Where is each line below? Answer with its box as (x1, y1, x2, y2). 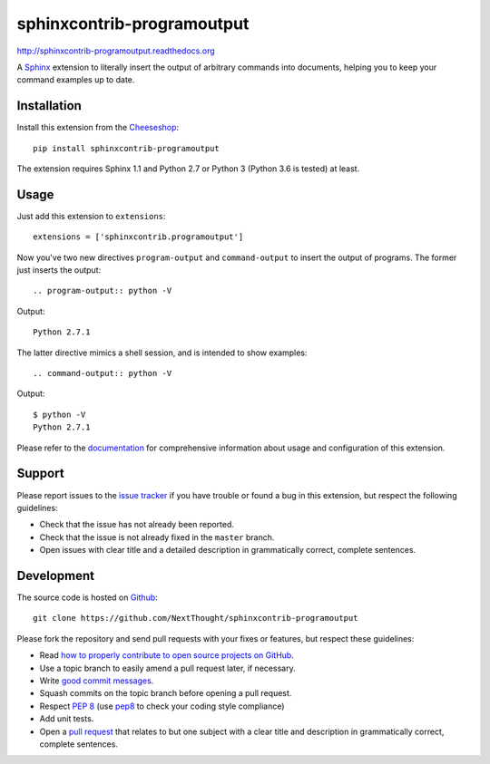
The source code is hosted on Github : (16, 592, 158, 603)
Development (16, 567, 95, 584)
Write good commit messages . (39, 675, 154, 686)
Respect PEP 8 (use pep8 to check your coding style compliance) (39, 701, 285, 711)
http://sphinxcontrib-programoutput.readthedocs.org (16, 45, 215, 56)
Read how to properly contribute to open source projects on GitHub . (39, 650, 294, 661)
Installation (16, 98, 82, 113)
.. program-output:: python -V (33, 285, 172, 296)
